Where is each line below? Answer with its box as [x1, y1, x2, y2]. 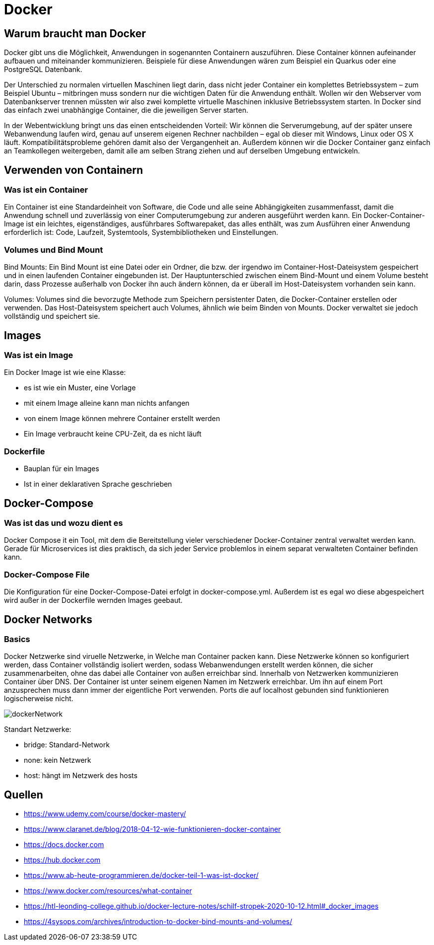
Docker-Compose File [4, 569, 90, 580]
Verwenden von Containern [4, 163, 143, 176]
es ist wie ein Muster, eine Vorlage [24, 383, 136, 392]
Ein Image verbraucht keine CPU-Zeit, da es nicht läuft [24, 430, 201, 438]
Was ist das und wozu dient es [4, 517, 123, 528]
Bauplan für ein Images [24, 464, 99, 473]
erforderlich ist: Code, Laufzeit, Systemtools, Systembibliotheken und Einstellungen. [4, 228, 278, 237]
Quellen [4, 788, 43, 801]
